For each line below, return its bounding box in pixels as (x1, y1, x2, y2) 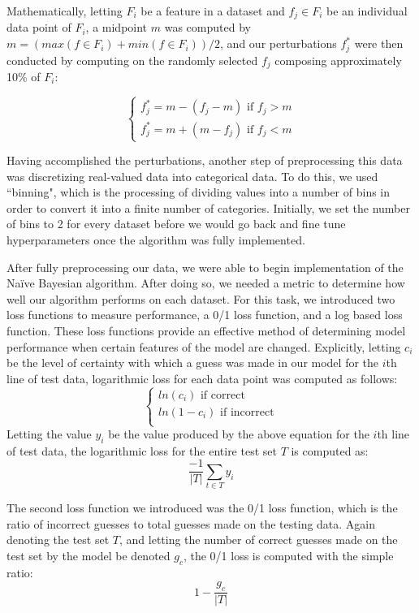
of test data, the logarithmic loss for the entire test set (6, 442, 277, 459)
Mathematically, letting (6, 2, 123, 19)
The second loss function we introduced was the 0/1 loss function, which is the (6, 499, 398, 516)
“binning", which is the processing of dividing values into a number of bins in (6, 183, 391, 201)
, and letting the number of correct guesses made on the (119, 531, 398, 548)
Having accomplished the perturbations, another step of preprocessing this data (6, 152, 403, 169)
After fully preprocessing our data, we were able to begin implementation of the (6, 258, 404, 275)
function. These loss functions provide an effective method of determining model (6, 322, 406, 339)
